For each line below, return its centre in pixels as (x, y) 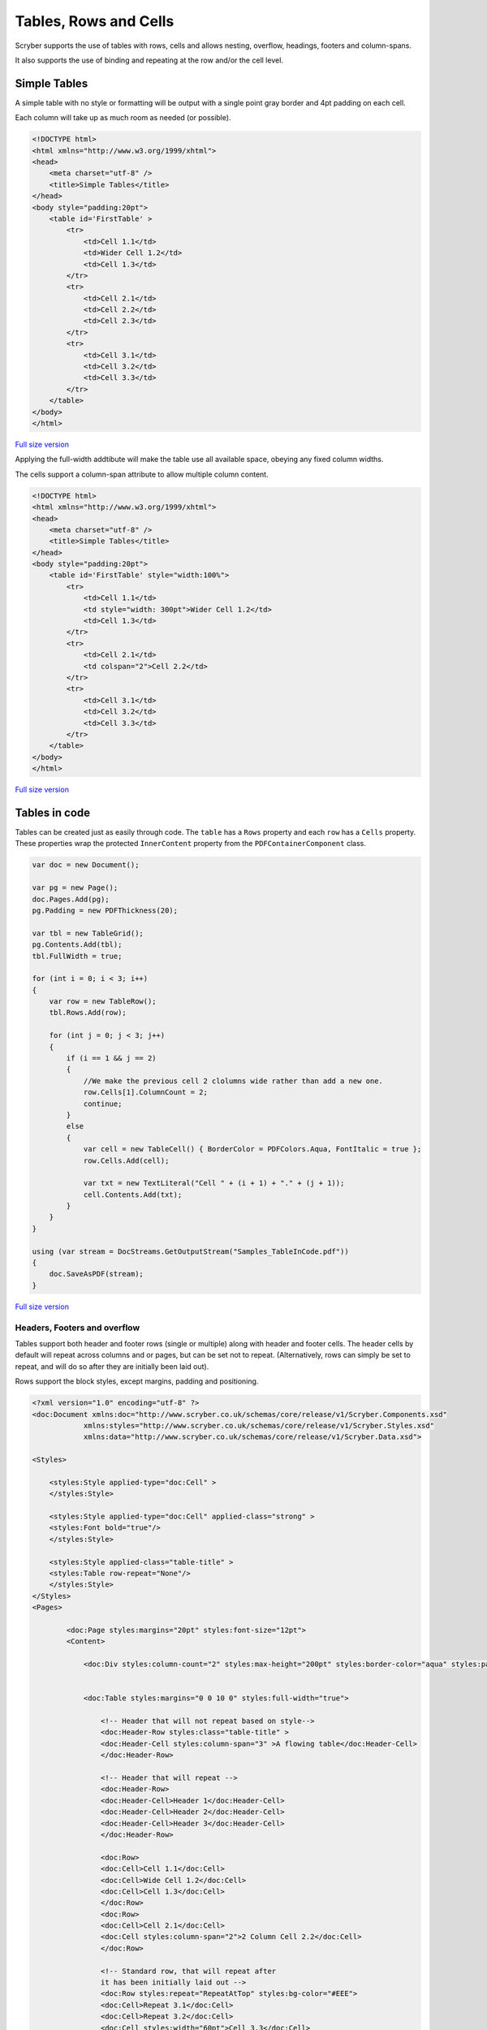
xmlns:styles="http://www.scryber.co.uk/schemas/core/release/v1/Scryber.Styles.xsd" (259, 1425)
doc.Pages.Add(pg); (71, 899)
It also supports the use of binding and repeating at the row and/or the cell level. (149, 60)
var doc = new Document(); (86, 865)
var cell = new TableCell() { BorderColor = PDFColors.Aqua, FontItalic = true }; (252, 1149)
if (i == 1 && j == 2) (112, 1058)
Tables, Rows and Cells (95, 21)
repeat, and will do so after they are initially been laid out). (112, 1366)
